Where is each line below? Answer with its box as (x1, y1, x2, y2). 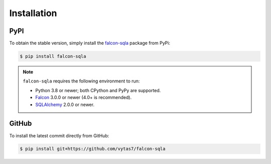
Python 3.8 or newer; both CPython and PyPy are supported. (35, 87, 161, 93)
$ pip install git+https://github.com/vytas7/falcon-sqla (20, 146, 166, 152)
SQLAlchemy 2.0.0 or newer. (35, 101, 95, 108)
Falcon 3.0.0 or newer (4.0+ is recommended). (35, 95, 132, 101)
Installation (9, 8, 57, 19)
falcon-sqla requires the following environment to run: (23, 78, 140, 84)
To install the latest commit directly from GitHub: (9, 132, 109, 138)
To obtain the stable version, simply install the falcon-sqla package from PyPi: (9, 40, 171, 46)
